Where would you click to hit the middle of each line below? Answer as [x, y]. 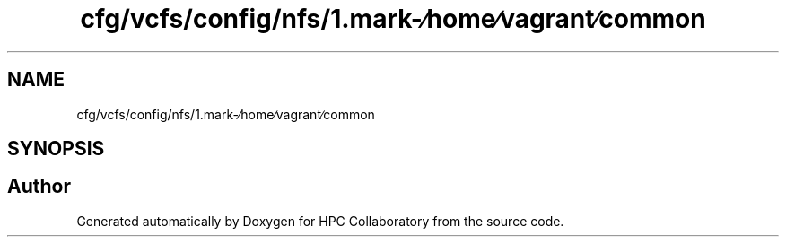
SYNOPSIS [56, 149]
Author [39, 187]
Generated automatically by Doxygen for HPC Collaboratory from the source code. [320, 221]
